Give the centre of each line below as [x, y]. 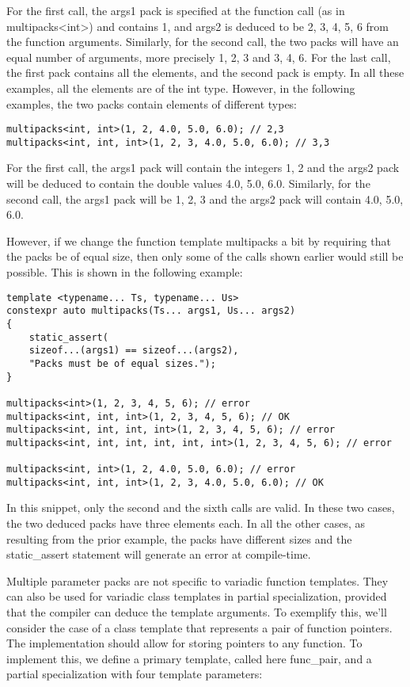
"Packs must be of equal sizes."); [122, 363]
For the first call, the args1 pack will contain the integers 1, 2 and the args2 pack [203, 168]
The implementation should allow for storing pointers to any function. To [184, 643]
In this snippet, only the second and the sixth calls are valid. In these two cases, [201, 508]
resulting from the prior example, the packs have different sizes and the [179, 538]
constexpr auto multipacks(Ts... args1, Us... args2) [151, 311]
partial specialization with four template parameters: [135, 674]
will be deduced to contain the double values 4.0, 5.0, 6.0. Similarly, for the [188, 183]
